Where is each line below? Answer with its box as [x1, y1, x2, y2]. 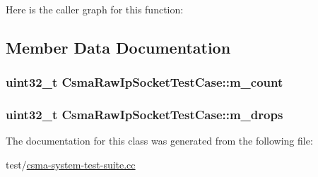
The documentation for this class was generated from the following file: [6, 133, 313, 148]
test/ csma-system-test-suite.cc [6, 157, 136, 172]
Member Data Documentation [6, 36, 231, 58]
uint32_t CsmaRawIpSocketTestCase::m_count [6, 73, 283, 91]
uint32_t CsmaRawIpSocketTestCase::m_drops [6, 106, 283, 123]
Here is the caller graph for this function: [6, 2, 184, 16]
